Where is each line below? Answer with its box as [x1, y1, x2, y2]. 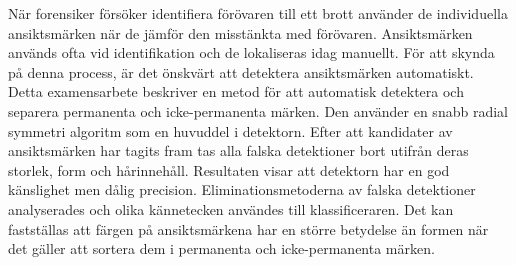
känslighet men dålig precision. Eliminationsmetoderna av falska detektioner [8, 179, 476, 200]
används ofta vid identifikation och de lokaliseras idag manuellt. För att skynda [8, 42, 495, 63]
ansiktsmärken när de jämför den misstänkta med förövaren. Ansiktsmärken [8, 22, 473, 43]
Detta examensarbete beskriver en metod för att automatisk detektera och [8, 81, 464, 102]
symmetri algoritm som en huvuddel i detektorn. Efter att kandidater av [8, 120, 453, 141]
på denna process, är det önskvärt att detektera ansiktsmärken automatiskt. [8, 61, 474, 82]
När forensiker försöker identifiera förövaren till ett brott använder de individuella [8, 3, 508, 23]
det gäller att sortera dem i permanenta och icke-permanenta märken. [8, 238, 435, 259]
